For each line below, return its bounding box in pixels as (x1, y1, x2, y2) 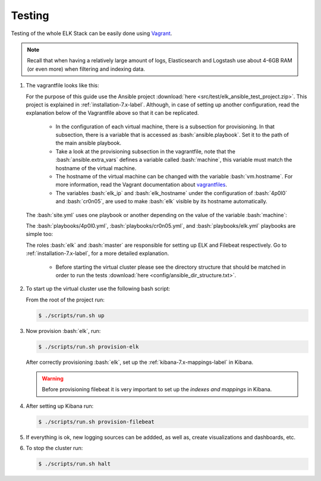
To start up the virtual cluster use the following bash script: (26, 285, 171, 293)
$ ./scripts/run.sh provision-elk (38, 343, 139, 350)
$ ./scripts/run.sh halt (38, 461, 111, 467)
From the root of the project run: (26, 296, 105, 303)
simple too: (26, 231, 53, 238)
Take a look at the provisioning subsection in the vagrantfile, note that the (55, 147, 236, 155)
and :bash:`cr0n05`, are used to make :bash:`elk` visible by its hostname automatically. (55, 198, 267, 205)
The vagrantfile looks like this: (26, 82, 99, 89)
